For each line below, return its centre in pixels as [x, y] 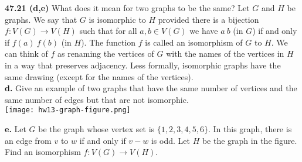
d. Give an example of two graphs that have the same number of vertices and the [151, 88]
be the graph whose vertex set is [96, 129]
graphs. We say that [41, 19]
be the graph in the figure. [250, 140]
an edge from [28, 140]
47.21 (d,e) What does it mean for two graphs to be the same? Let [127, 8]
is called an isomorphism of [194, 42]
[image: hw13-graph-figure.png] [68, 110]
